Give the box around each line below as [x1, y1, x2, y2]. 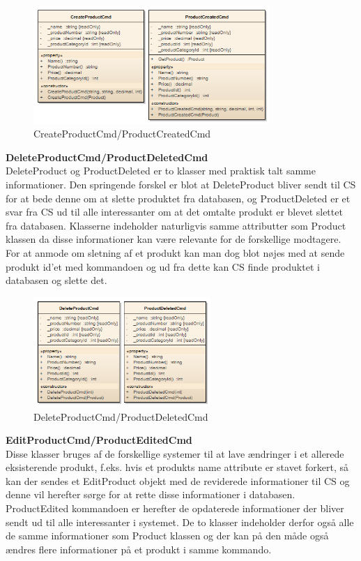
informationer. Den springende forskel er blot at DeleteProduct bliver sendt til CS [6, 177, 356, 191]
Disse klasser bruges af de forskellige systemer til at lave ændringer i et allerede [6, 446, 344, 461]
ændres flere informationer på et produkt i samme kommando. [6, 541, 272, 556]
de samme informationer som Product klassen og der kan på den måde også [6, 528, 329, 543]
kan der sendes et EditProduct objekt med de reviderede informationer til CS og [6, 473, 350, 488]
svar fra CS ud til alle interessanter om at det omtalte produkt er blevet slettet [6, 204, 343, 219]
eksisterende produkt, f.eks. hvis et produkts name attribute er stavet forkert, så [6, 460, 348, 474]
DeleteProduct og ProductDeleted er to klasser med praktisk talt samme [6, 163, 316, 178]
